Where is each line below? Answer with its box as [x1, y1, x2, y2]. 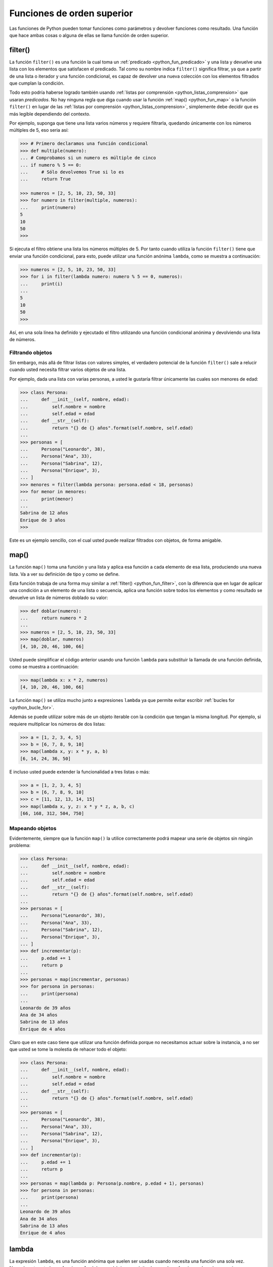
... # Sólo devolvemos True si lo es [20, 169, 124, 175]
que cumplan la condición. [9, 80, 65, 86]
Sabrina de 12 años [20, 510, 68, 516]
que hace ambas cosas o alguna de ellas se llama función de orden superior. [9, 32, 169, 38]
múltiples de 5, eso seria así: [9, 127, 69, 133]
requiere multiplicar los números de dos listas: [9, 721, 106, 727]
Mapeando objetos [9, 825, 57, 832]
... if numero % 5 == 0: [20, 162, 82, 168]
